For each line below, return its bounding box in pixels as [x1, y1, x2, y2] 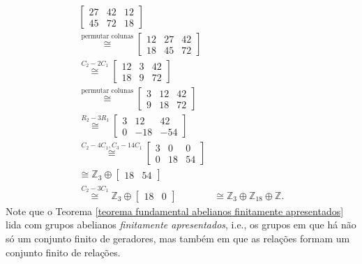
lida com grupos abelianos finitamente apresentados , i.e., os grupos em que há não [6, 217, 356, 232]
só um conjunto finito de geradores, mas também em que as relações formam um [6, 231, 350, 246]
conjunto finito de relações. [6, 244, 121, 259]
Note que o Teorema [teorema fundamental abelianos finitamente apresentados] [6, 203, 344, 218]
